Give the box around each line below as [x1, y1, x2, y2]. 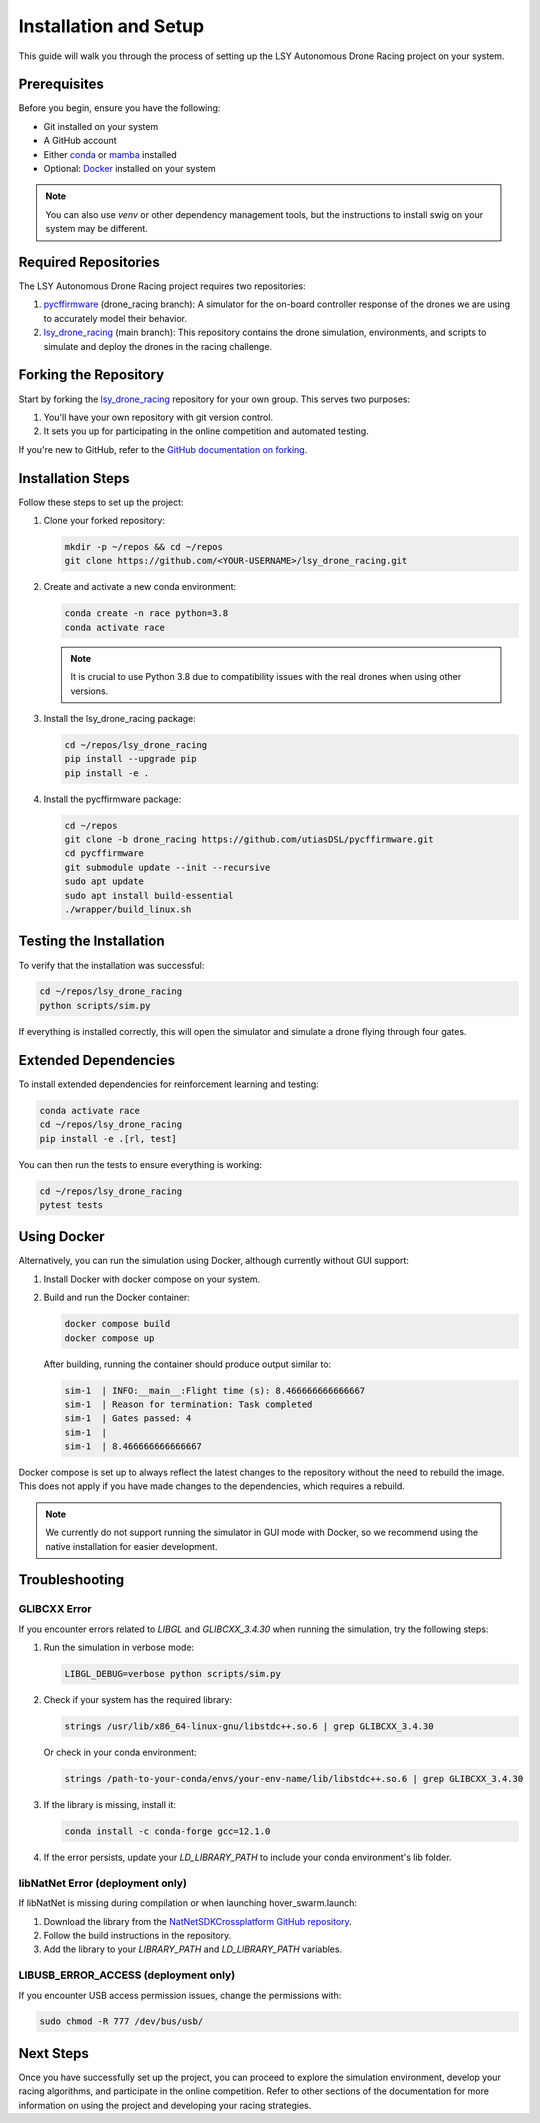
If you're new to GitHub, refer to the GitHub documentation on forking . [18, 443, 308, 455]
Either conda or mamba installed [43, 148, 177, 160]
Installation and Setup [18, 15, 205, 37]
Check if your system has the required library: [43, 1694, 233, 1706]
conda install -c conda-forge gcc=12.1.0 [64, 1826, 271, 1837]
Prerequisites [18, 76, 104, 93]
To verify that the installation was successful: [18, 959, 205, 971]
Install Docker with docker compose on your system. [43, 1273, 260, 1285]
